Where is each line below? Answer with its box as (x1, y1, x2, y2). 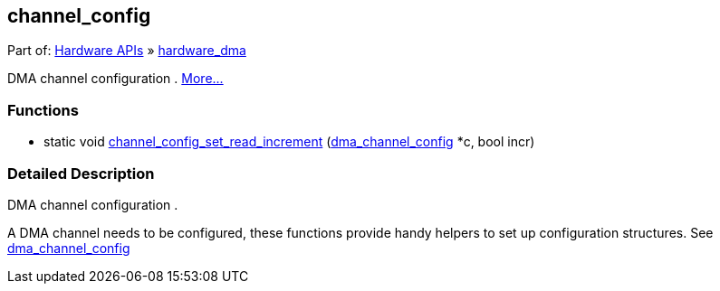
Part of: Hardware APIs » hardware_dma (7, 42, 246, 59)
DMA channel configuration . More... (7, 70, 224, 87)
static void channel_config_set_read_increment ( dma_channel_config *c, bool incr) (43, 134, 535, 150)
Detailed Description (7, 164, 155, 183)
